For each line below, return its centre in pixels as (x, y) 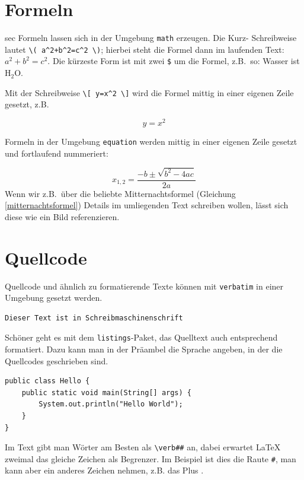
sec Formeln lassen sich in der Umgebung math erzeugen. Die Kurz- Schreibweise (151, 38)
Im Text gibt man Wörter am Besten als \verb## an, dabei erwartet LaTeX (143, 447)
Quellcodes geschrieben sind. (57, 360)
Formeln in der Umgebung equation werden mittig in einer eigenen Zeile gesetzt (151, 142)
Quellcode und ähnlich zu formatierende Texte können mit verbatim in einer (144, 286)
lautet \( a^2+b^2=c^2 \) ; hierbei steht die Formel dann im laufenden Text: (145, 49)
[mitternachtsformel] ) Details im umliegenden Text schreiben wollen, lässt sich (147, 205)
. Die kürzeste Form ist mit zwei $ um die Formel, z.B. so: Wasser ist (174, 61)
